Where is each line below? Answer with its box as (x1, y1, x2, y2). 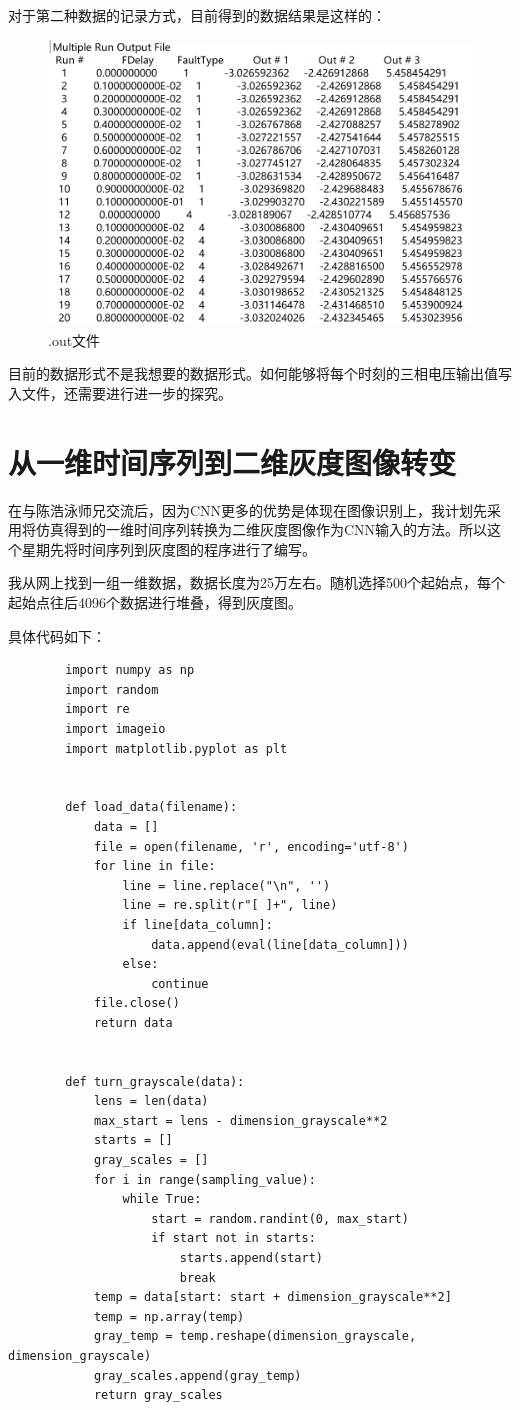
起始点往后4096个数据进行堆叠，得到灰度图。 (8, 592, 302, 613)
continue (151, 976, 209, 991)
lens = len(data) (93, 1094, 209, 1109)
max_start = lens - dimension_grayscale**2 (93, 1113, 388, 1128)
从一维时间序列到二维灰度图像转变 (8, 441, 457, 482)
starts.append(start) (179, 1251, 323, 1266)
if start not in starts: (151, 1231, 316, 1246)
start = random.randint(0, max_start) (151, 1211, 409, 1226)
